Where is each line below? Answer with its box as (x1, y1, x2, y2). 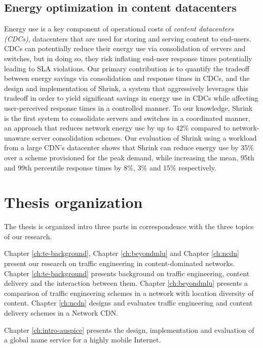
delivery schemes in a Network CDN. (4, 307, 119, 318)
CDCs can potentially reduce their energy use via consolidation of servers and (4, 43, 246, 54)
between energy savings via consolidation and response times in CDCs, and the (4, 73, 250, 83)
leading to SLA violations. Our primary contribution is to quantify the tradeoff (4, 63, 250, 73)
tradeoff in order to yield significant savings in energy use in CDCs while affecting (4, 93, 258, 103)
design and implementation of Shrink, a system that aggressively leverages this (4, 82, 248, 93)
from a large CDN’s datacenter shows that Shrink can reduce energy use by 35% (4, 142, 254, 153)
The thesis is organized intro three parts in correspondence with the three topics (4, 221, 254, 232)
